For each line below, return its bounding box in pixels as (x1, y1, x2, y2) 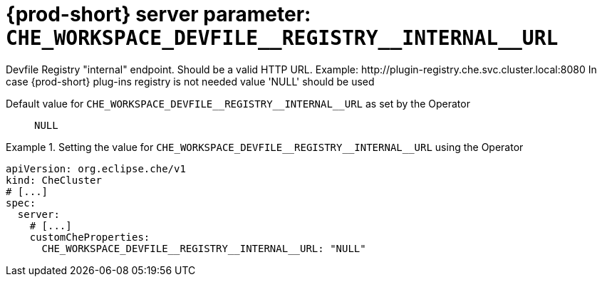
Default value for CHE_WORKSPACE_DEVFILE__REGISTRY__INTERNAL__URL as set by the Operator (6, 97, 470, 110)
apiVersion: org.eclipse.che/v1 (6, 162, 186, 174)
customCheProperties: (29, 231, 150, 243)
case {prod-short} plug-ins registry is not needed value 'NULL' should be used (6, 75, 375, 88)
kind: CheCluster (6, 174, 102, 186)
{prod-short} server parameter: (6, 2, 311, 26)
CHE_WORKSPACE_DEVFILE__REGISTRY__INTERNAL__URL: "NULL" (41, 242, 366, 254)
